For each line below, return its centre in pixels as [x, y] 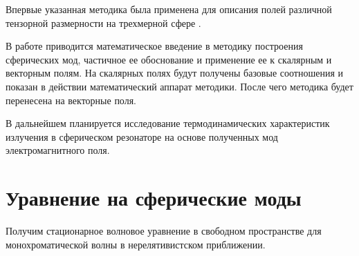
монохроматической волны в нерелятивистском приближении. [136, 244]
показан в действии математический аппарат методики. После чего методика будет [179, 86]
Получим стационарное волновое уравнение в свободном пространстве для [164, 231]
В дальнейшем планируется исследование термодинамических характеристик [168, 123]
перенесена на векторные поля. [71, 100]
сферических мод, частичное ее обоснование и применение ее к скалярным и [169, 59]
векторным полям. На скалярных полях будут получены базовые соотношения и [174, 73]
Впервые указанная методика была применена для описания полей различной [169, 9]
